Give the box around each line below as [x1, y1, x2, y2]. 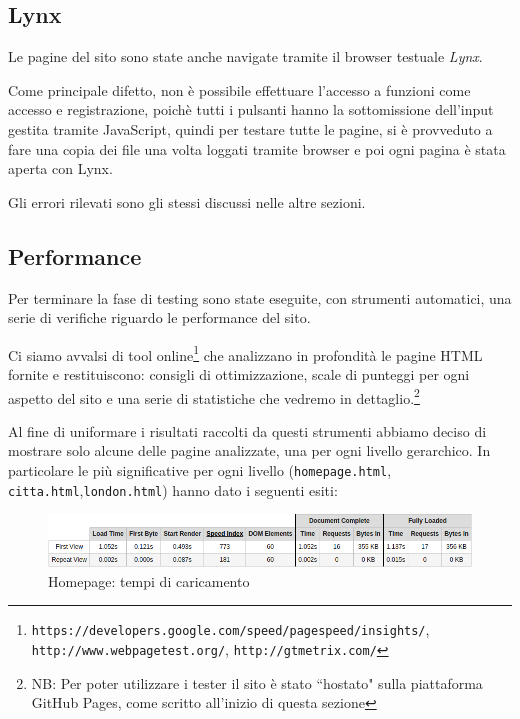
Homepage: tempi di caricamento [48, 570, 250, 591]
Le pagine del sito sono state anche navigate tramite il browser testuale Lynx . [8, 46, 483, 67]
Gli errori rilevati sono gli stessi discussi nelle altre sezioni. [8, 191, 366, 212]
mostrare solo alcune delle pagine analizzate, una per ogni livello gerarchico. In [8, 440, 491, 461]
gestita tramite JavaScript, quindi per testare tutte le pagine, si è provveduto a [8, 118, 493, 139]
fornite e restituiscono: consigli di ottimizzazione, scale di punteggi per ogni [8, 364, 470, 384]
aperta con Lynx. [8, 158, 113, 179]
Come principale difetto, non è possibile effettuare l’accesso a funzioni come [8, 79, 471, 100]
